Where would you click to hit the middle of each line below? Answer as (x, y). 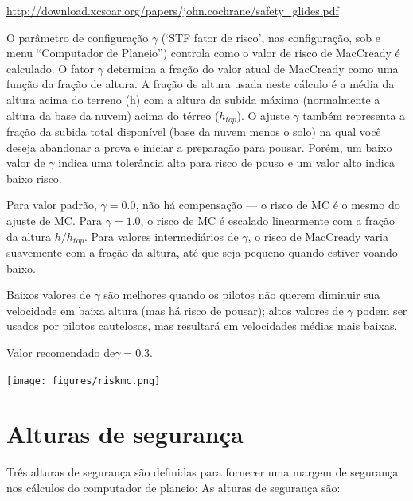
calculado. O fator (51, 68)
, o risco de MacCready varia (318, 236)
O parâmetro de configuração (78, 37)
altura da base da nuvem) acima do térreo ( (113, 115)
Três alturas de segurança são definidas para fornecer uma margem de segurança (203, 472)
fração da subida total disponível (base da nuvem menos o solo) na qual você (194, 132)
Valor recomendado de (61, 352)
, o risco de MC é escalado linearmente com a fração (268, 220)
